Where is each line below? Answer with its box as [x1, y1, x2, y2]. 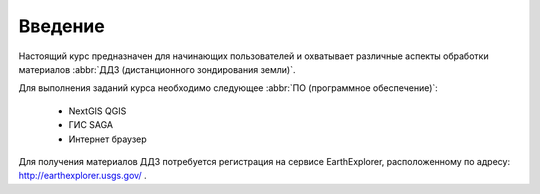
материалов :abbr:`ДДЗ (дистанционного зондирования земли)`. [18, 63, 296, 75]
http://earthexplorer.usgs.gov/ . [18, 170, 147, 182]
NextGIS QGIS [68, 105, 127, 117]
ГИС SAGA [68, 119, 114, 131]
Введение [18, 15, 105, 37]
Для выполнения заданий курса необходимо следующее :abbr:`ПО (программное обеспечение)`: [18, 82, 439, 94]
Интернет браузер [68, 133, 147, 145]
